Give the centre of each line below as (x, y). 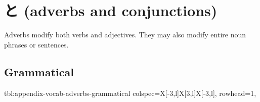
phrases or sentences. (36, 44)
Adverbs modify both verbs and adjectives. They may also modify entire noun (125, 35)
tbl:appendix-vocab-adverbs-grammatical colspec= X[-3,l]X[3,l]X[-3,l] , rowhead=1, (130, 93)
